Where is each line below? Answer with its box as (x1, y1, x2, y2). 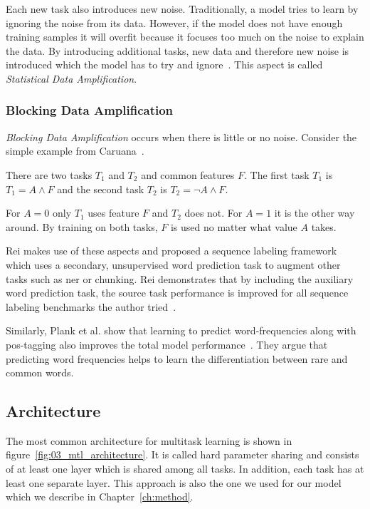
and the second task (57, 181, 144, 196)
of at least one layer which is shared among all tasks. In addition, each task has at (6, 461, 364, 476)
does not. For (184, 205, 243, 220)
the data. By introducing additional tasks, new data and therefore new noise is (6, 43, 349, 58)
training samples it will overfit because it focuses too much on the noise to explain (6, 29, 364, 44)
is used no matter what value (170, 219, 297, 234)
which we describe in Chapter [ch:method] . (6, 489, 194, 504)
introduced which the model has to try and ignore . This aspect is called (6, 57, 323, 72)
